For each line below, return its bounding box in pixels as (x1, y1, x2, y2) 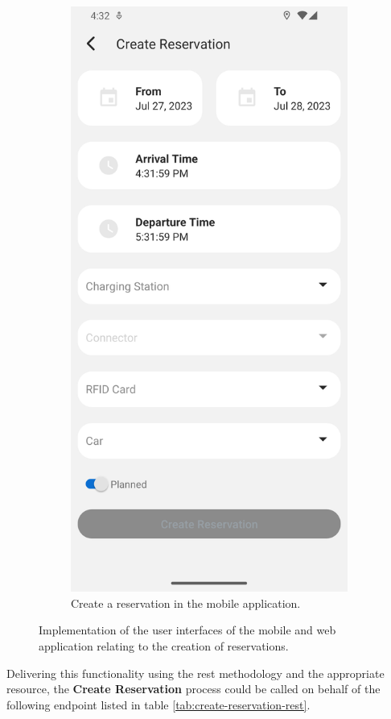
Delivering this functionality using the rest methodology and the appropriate (6, 664, 385, 681)
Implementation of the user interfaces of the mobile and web (39, 621, 336, 638)
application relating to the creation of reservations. (39, 638, 289, 655)
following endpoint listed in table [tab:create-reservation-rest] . (6, 696, 311, 713)
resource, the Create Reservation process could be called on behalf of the (6, 680, 381, 697)
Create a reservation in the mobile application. (71, 594, 301, 611)
